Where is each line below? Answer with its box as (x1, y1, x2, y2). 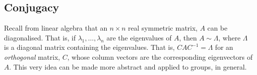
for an (215, 42, 233, 52)
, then (179, 32, 197, 42)
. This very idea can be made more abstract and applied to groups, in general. (9, 61, 247, 72)
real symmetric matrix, (128, 23, 198, 33)
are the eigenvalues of (106, 32, 172, 42)
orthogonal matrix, (4, 51, 60, 62)
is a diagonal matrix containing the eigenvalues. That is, (4, 42, 175, 52)
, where (218, 32, 241, 42)
